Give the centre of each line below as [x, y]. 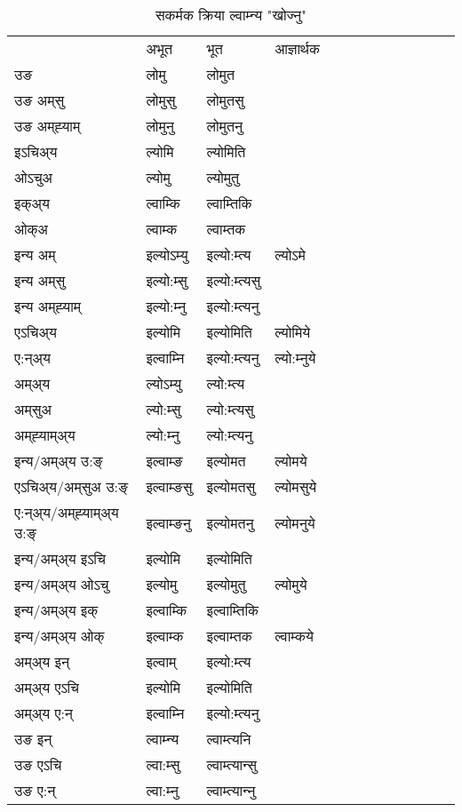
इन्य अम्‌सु [40, 280]
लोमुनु [160, 126]
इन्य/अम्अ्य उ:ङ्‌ [59, 461]
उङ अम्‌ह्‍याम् [48, 126]
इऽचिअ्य [36, 151]
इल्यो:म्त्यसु [234, 280]
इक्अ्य [32, 203]
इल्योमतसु [231, 486]
